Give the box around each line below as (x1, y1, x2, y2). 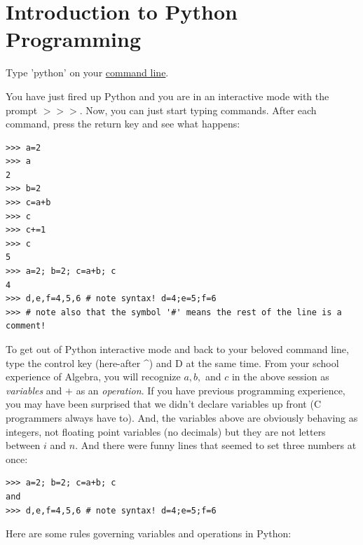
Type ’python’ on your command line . (6, 65, 169, 80)
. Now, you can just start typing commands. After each (79, 102, 317, 117)
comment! (6, 321, 46, 331)
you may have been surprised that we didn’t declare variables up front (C (6, 396, 321, 411)
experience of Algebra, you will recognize (6, 369, 181, 384)
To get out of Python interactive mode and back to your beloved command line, (6, 342, 349, 356)
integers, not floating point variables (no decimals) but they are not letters (6, 424, 326, 439)
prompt (6, 102, 38, 117)
